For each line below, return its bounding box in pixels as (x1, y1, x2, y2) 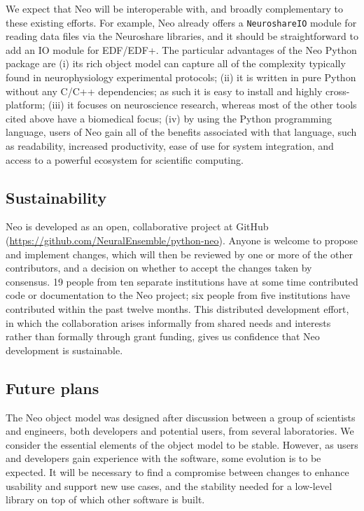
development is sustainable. (6, 342, 123, 357)
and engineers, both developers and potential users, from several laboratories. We (6, 423, 354, 438)
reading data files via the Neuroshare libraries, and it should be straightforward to (6, 29, 358, 43)
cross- (325, 83, 350, 98)
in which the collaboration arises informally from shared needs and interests (6, 315, 331, 330)
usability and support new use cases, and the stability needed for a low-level (6, 478, 332, 493)
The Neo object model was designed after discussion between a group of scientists (6, 409, 356, 424)
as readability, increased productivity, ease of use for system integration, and (6, 139, 334, 153)
